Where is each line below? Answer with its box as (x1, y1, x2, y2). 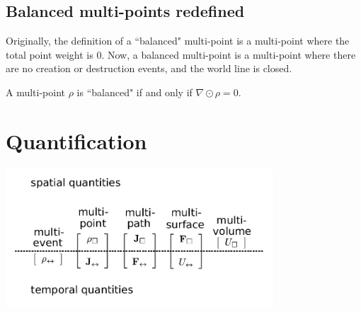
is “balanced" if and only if (76, 84, 193, 99)
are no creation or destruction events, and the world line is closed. (6, 61, 292, 76)
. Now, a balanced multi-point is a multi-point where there (101, 47, 356, 62)
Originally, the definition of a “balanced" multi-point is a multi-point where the (6, 33, 350, 48)
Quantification (6, 126, 147, 155)
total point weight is (6, 47, 93, 62)
